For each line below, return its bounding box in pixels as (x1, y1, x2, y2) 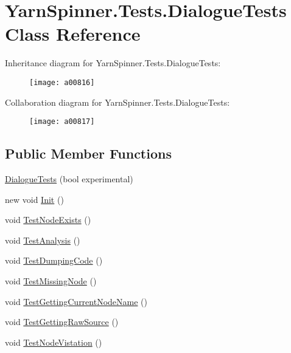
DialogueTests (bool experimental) (5, 173, 133, 185)
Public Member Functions (5, 144, 172, 163)
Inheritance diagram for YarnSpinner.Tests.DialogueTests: (5, 57, 221, 69)
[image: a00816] (29, 78, 95, 87)
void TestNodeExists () (5, 213, 91, 226)
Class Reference (5, 21, 141, 46)
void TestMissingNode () (5, 274, 97, 287)
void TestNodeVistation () (5, 335, 102, 348)
